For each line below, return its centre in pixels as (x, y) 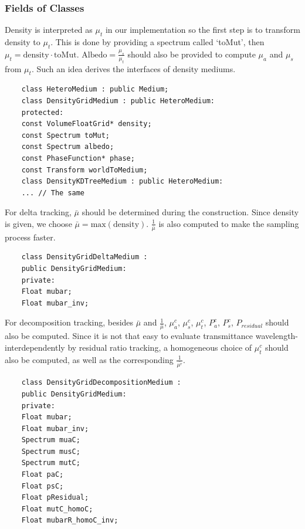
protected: (43, 112)
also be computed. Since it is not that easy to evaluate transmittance (129, 336)
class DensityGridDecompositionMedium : (101, 383)
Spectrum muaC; (51, 440)
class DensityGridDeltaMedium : (84, 257)
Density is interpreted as (49, 30)
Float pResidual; (55, 498)
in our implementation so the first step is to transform (203, 30)
